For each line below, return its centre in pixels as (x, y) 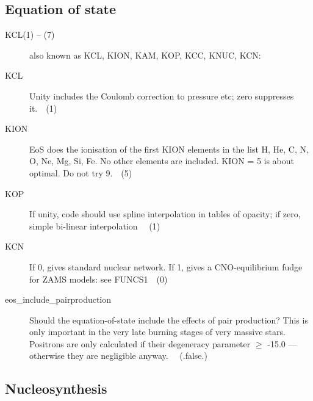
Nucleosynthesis (56, 388)
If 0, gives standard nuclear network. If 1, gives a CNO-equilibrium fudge (166, 266)
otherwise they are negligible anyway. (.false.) (118, 356)
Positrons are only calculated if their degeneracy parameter (140, 343)
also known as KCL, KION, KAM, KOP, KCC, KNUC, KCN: (145, 55)
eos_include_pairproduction (58, 299)
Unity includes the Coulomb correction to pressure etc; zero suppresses (162, 96)
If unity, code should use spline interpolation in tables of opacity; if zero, (165, 214)
